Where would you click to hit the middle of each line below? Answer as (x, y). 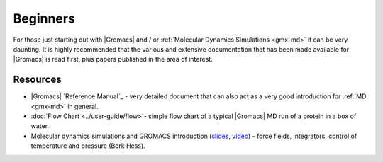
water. (40, 126)
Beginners (44, 18)
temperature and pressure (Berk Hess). (88, 146)
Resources (37, 80)
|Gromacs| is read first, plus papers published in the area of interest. (113, 59)
